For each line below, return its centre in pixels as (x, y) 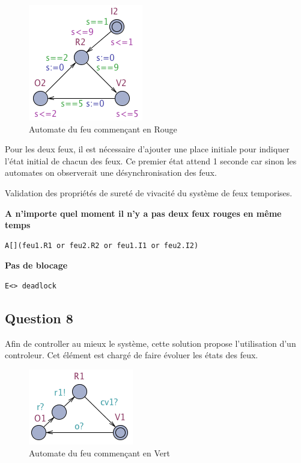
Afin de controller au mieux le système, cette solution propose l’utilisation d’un (150, 343)
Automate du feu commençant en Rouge (103, 129)
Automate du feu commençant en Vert (99, 452)
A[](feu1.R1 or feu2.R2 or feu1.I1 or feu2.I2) (102, 245)
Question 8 (39, 318)
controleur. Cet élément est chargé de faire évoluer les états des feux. (132, 355)
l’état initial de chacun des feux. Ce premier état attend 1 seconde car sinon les (151, 160)
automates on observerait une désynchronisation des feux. (111, 172)
